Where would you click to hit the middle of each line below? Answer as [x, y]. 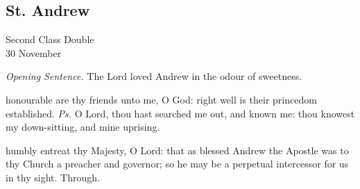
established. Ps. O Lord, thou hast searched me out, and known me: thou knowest [180, 113]
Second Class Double [50, 39]
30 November [34, 52]
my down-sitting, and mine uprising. [83, 127]
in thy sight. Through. [53, 177]
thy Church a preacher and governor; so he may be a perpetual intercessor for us [177, 164]
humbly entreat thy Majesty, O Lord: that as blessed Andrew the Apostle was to [177, 150]
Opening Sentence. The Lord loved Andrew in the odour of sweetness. [154, 76]
